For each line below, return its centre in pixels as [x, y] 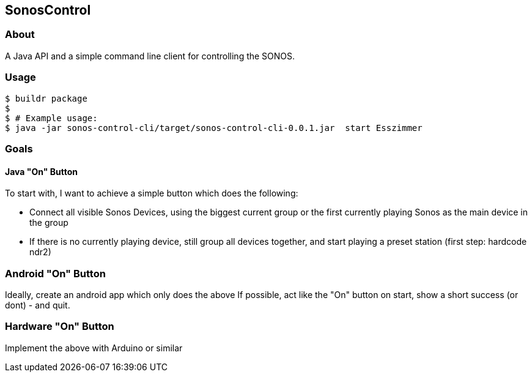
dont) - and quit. [38, 305]
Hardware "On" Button [60, 327]
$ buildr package [46, 98]
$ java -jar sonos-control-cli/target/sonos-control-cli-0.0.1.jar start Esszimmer [214, 128]
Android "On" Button [55, 273]
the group [49, 223]
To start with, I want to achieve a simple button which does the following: [152, 193]
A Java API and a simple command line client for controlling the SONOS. [150, 56]
